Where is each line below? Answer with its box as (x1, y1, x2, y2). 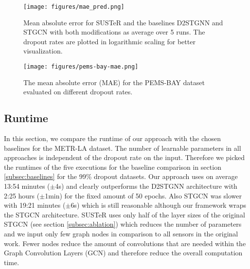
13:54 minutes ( (4, 181, 50, 191)
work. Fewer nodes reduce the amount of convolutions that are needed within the (4, 238, 246, 248)
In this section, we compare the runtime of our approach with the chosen (4, 133, 221, 143)
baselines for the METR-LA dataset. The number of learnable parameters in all (4, 143, 241, 153)
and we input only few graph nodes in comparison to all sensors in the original (4, 229, 238, 239)
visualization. (23, 46, 63, 56)
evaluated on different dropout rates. (23, 87, 133, 97)
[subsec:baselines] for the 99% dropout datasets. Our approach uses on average (4, 171, 238, 181)
